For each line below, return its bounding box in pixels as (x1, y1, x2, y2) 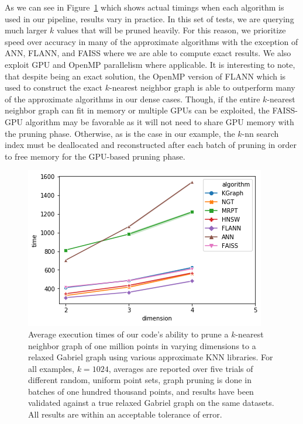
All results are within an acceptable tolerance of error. (28, 408, 222, 420)
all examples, (28, 362, 75, 374)
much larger (5, 24, 47, 36)
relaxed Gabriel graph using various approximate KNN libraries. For (28, 351, 273, 363)
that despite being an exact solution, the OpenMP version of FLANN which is (5, 70, 286, 82)
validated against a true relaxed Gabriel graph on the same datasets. (28, 397, 274, 409)
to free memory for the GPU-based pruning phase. (5, 150, 185, 162)
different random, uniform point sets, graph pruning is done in (28, 374, 252, 386)
